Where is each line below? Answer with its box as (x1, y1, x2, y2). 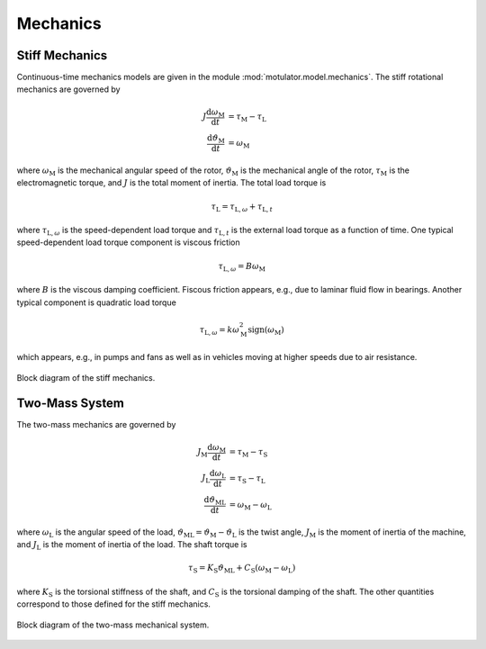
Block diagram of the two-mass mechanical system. (16, 619, 210, 630)
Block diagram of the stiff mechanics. (16, 372, 156, 383)
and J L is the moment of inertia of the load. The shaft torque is (16, 539, 247, 552)
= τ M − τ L (228, 112, 267, 123)
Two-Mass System (16, 396, 125, 411)
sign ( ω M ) (247, 324, 284, 337)
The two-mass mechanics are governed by (16, 419, 176, 430)
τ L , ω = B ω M (218, 261, 265, 274)
